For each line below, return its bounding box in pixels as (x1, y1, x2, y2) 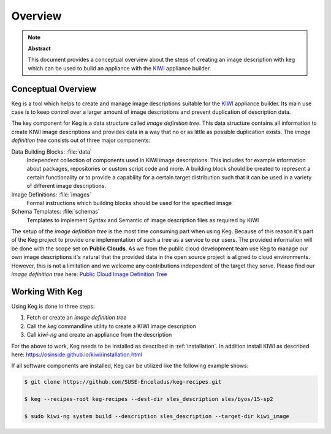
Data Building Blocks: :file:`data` (11, 148, 92, 155)
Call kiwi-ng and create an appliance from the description (26, 331, 172, 339)
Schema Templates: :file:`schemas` (11, 208, 101, 215)
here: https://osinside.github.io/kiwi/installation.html (11, 351, 143, 358)
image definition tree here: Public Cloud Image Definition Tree (11, 271, 168, 278)
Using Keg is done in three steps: (11, 302, 95, 310)
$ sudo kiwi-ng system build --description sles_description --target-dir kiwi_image (24, 413, 289, 419)
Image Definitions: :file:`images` (11, 190, 91, 198)
